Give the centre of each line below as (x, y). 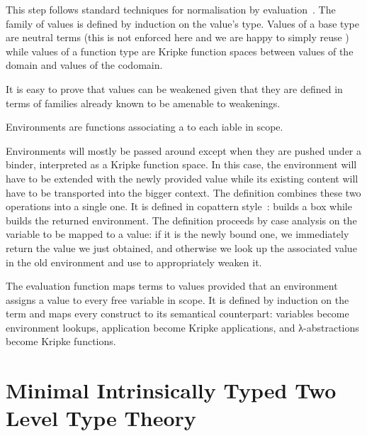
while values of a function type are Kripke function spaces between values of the (180, 51)
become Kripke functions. (61, 341)
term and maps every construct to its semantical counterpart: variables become (177, 314)
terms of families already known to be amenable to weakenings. (143, 103)
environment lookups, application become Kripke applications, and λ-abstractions (182, 327)
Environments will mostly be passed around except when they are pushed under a (184, 150)
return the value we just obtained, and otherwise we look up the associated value (181, 247)
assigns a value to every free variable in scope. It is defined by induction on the (177, 299)
